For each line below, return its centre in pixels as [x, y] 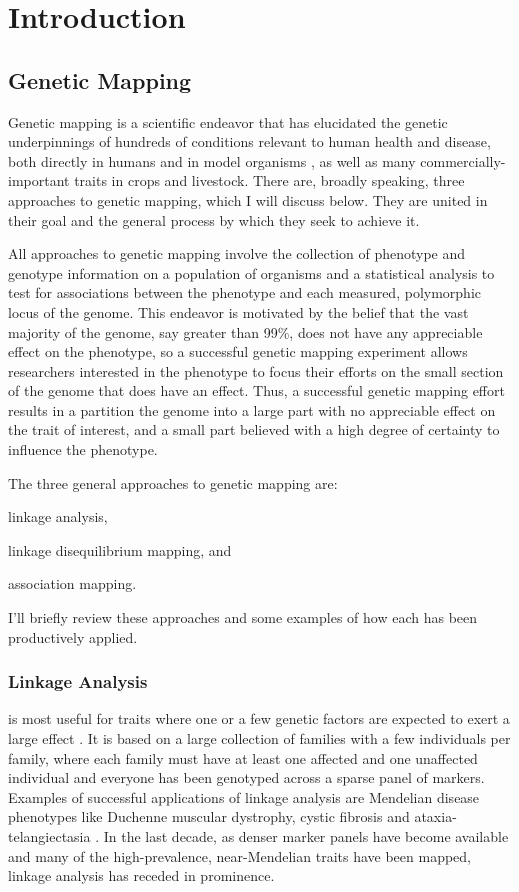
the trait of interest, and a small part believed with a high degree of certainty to [254, 429]
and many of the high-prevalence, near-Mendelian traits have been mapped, [239, 855]
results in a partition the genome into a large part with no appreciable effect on [252, 409]
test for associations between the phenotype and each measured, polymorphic [244, 292]
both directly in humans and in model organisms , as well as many [212, 160]
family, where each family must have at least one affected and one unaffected [243, 757]
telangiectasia [49, 836]
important [39, 180]
